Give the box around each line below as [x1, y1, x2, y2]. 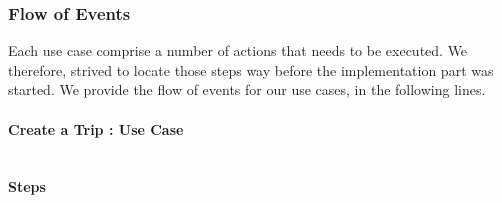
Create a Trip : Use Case [8, 118, 184, 139]
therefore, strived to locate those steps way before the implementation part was [8, 59, 494, 80]
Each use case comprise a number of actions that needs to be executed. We [8, 40, 468, 61]
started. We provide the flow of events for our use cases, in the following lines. [8, 79, 486, 100]
